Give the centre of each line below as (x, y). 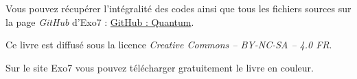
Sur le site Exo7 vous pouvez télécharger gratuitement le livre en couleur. (160, 67)
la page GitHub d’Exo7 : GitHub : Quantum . (100, 21)
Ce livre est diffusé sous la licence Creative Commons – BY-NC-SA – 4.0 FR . (169, 45)
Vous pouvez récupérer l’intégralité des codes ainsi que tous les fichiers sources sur (178, 8)
